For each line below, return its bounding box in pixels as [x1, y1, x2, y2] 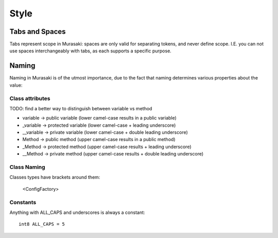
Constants [9, 199, 37, 206]
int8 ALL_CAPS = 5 [19, 221, 65, 227]
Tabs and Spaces [9, 27, 66, 36]
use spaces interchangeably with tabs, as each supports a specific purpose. [9, 48, 172, 54]
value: [9, 82, 23, 88]
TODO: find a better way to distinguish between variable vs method [9, 105, 152, 111]
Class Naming [9, 164, 46, 170]
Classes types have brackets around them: [9, 174, 100, 181]
